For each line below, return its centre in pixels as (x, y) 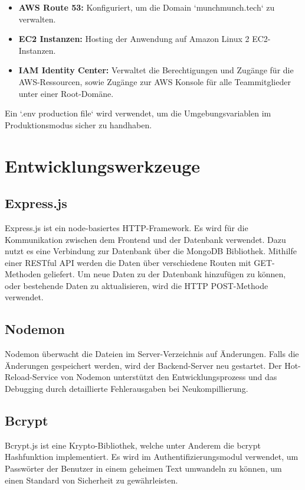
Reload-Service (32, 377)
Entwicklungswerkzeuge (103, 165)
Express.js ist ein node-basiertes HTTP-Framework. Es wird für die (127, 227)
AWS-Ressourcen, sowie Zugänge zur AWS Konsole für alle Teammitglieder (155, 81)
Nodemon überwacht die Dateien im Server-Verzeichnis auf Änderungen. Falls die (152, 354)
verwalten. (37, 19)
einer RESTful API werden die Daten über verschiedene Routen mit (128, 262)
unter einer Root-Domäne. (66, 93)
